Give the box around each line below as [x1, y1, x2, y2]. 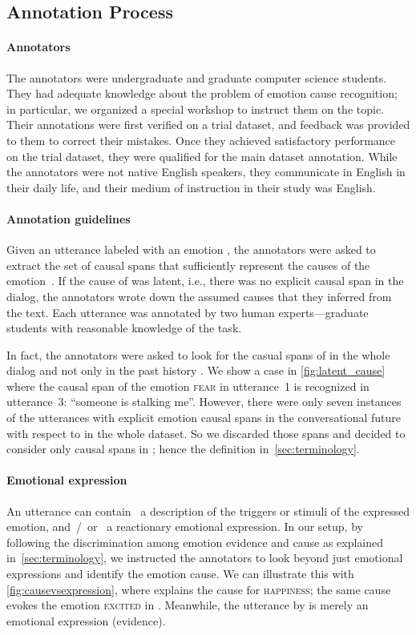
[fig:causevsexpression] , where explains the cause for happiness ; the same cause [6, 581, 391, 597]
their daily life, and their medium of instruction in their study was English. [6, 179, 376, 195]
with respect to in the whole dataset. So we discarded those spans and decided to [6, 424, 406, 441]
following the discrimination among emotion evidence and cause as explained [6, 533, 384, 550]
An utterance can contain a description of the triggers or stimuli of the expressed [6, 502, 410, 519]
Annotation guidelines [6, 210, 131, 227]
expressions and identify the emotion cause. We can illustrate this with [6, 565, 354, 582]
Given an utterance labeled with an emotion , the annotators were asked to [6, 241, 376, 258]
